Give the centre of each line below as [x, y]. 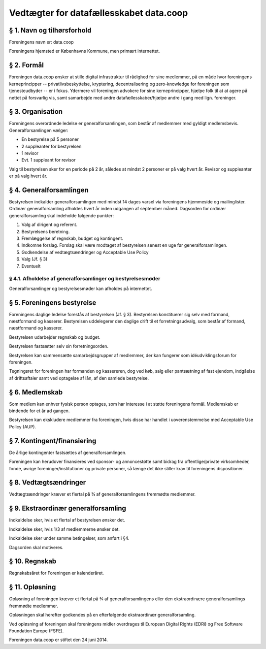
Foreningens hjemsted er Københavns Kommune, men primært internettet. [84, 51]
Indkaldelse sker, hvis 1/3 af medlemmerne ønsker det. [65, 529]
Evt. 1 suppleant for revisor [49, 160]
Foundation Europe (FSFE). [36, 631]
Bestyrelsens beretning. [46, 231]
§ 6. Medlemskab [36, 392]
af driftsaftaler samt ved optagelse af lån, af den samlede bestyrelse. [79, 378]
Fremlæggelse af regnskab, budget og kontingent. [72, 238]
